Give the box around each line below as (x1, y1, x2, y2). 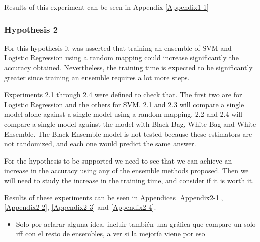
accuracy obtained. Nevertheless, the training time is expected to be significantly (4, 62, 253, 72)
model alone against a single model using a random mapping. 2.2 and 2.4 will (4, 109, 242, 119)
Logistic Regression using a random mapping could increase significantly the (4, 52, 239, 63)
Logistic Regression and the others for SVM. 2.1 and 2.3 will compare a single (4, 99, 244, 109)
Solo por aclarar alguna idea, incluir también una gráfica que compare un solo (16, 218, 256, 229)
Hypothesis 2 (4, 23, 58, 35)
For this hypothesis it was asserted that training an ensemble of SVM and (4, 42, 232, 53)
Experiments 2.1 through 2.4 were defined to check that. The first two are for (4, 89, 242, 100)
